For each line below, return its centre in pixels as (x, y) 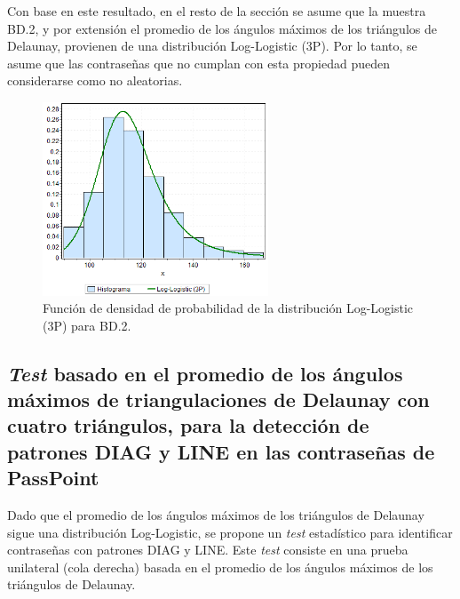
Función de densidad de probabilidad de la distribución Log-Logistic (228, 308)
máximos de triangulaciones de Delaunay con (218, 399)
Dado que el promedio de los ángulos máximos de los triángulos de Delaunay (216, 515)
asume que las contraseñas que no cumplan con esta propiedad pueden (198, 63)
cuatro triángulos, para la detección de (188, 425)
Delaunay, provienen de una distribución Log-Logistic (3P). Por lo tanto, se (212, 46)
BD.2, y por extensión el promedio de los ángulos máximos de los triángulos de (222, 28)
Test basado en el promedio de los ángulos (205, 373)
